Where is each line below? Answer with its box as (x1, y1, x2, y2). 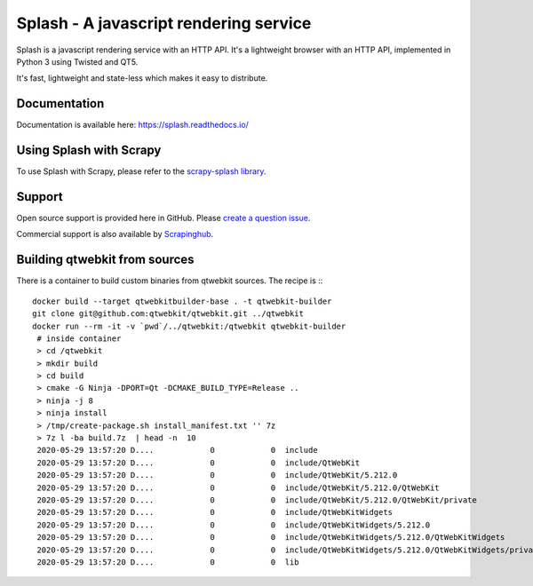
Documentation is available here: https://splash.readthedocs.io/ (16, 120, 249, 131)
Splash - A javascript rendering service (16, 13, 312, 33)
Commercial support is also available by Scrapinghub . (16, 229, 214, 240)
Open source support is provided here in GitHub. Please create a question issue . (16, 213, 311, 224)
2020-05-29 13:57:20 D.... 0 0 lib (36, 557, 299, 567)
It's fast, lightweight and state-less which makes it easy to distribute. (16, 73, 268, 83)
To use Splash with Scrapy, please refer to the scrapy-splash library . (16, 166, 266, 177)
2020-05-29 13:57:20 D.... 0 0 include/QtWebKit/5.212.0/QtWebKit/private (36, 495, 477, 505)
